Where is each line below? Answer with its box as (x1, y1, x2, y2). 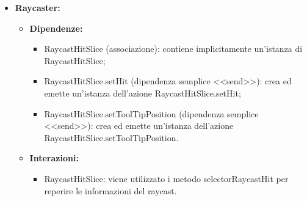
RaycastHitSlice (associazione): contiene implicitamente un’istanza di (44, 42, 303, 55)
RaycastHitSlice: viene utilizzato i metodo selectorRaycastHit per (44, 172, 289, 185)
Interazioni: (29, 152, 79, 164)
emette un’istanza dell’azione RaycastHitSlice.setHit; (44, 86, 241, 99)
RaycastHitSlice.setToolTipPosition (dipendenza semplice (44, 107, 259, 120)
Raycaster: (15, 1, 60, 13)
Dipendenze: (29, 21, 83, 34)
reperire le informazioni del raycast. (44, 184, 177, 197)
